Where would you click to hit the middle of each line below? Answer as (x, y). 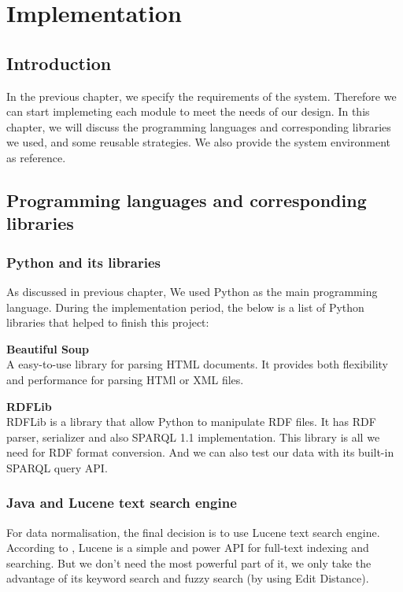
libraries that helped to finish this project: (108, 322)
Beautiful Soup (48, 348)
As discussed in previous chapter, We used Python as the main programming (192, 291)
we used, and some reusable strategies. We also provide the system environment (198, 142)
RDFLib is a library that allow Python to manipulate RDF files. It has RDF (191, 422)
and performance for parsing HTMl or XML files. (125, 379)
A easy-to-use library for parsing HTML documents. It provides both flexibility (197, 364)
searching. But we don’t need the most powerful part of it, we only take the (189, 562)
